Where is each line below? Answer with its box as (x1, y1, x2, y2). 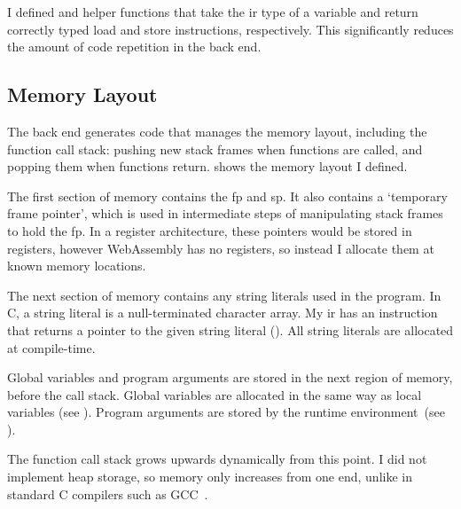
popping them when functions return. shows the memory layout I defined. (7, 157, 408, 176)
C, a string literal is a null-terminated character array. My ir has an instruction (7, 303, 438, 322)
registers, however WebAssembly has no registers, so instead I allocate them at (7, 239, 434, 257)
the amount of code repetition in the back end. (7, 37, 262, 56)
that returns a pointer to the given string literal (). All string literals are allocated (7, 320, 454, 339)
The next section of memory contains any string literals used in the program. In (7, 286, 441, 304)
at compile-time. (7, 338, 96, 356)
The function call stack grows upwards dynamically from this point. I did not (7, 450, 427, 468)
